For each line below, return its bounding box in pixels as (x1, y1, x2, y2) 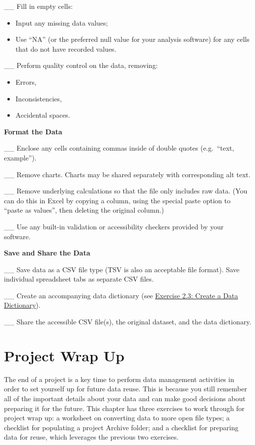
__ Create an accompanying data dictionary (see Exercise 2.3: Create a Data (4, 290, 238, 300)
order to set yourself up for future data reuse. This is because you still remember (4, 383, 247, 394)
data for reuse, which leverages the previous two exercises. (4, 432, 179, 442)
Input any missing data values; (15, 17, 108, 28)
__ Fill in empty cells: (4, 1, 73, 11)
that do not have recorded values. (15, 43, 116, 54)
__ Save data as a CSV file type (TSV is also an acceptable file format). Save (4, 264, 240, 274)
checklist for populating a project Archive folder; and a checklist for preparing (4, 422, 239, 432)
